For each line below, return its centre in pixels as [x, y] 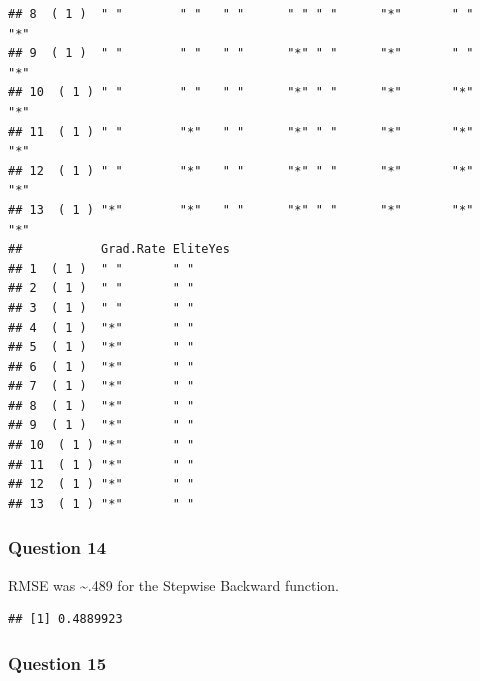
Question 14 [57, 547]
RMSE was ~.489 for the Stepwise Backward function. [173, 584]
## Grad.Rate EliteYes [119, 249]
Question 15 [57, 662]
